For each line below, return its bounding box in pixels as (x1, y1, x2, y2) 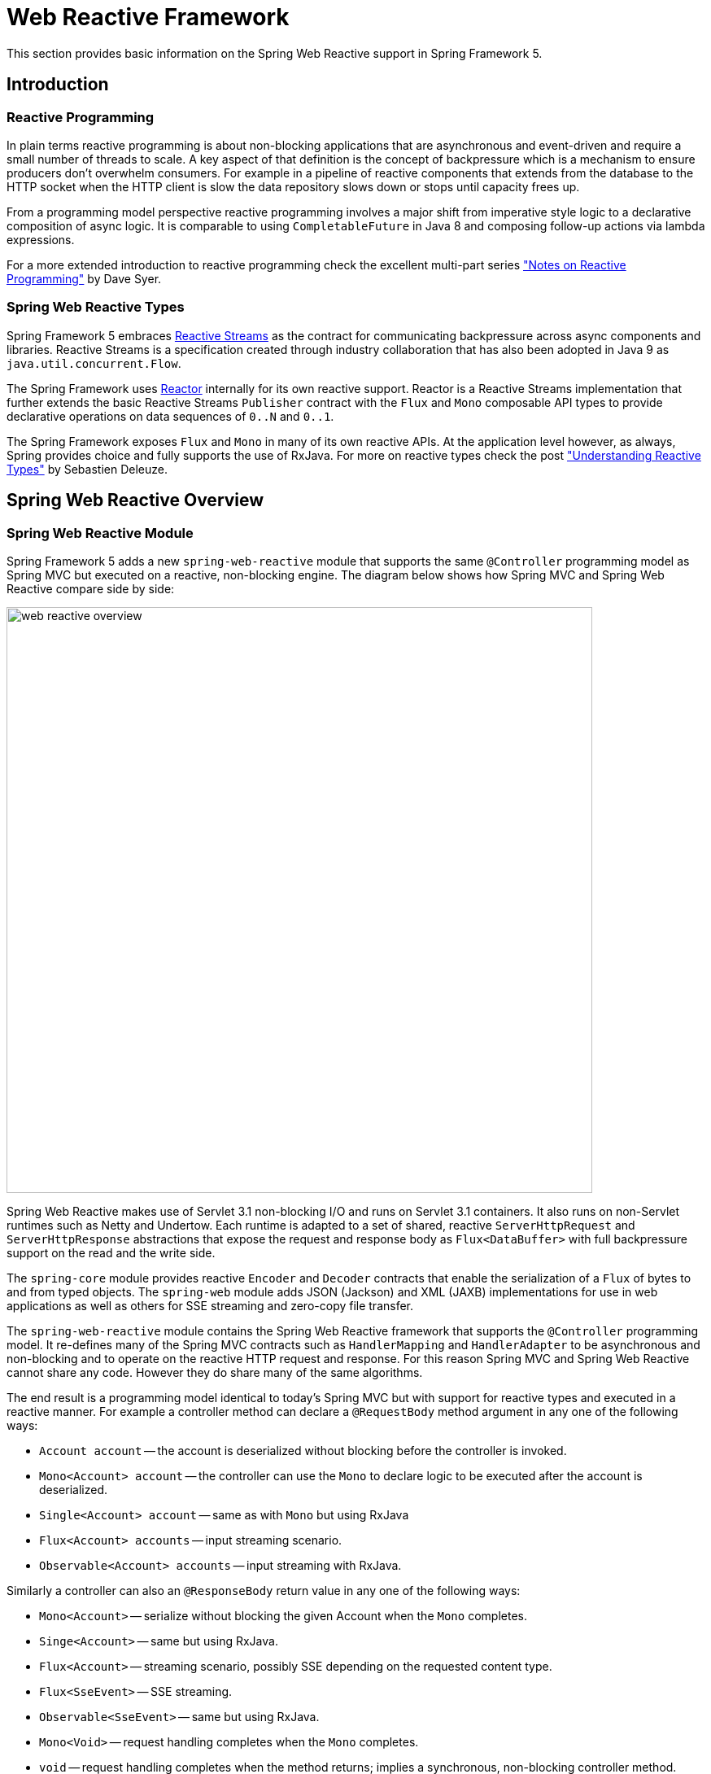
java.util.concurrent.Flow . (7, 356, 181, 370)
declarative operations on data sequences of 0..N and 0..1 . (7, 409, 334, 423)
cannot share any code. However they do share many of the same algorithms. (7, 1365, 423, 1379)
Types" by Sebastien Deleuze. (7, 461, 168, 476)
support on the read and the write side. (7, 1245, 216, 1260)
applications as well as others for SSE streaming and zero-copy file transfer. (7, 1298, 414, 1313)
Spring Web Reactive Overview (7, 490, 264, 511)
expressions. (7, 232, 75, 247)
